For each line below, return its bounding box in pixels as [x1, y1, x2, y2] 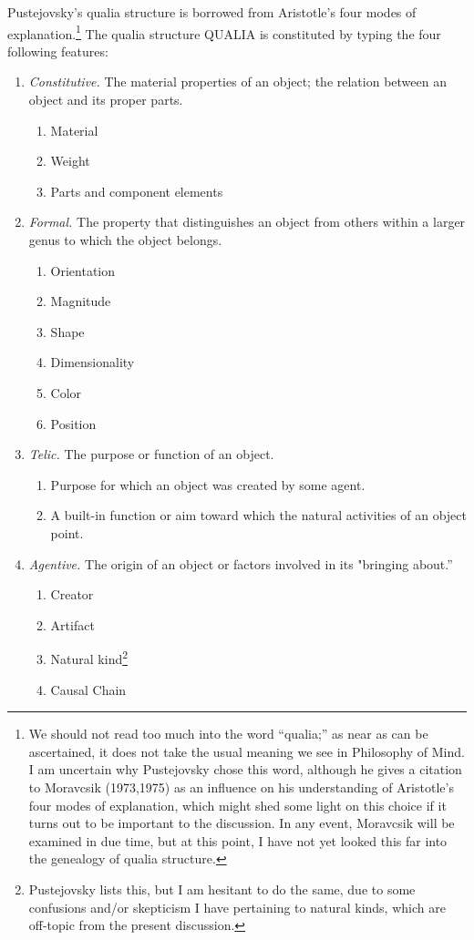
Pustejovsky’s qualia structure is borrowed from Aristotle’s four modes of [7, 3, 417, 21]
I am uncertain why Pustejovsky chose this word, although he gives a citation [28, 760, 462, 779]
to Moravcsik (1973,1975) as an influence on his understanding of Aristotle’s [28, 777, 454, 796]
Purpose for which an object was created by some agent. [50, 475, 366, 494]
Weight [50, 151, 90, 170]
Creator [50, 585, 94, 604]
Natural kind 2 [50, 647, 129, 668]
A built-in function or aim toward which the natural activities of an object [50, 506, 467, 525]
